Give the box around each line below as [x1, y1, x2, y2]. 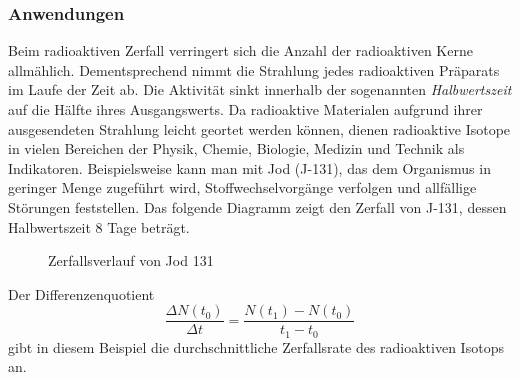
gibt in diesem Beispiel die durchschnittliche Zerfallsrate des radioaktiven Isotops [8, 336, 504, 357]
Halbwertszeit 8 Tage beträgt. [8, 216, 190, 237]
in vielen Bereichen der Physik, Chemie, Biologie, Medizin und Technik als [8, 138, 465, 159]
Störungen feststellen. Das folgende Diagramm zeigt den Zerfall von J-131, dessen [8, 196, 507, 217]
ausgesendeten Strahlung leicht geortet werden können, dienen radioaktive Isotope [8, 118, 511, 139]
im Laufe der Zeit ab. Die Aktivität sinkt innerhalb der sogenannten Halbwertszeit [8, 79, 512, 100]
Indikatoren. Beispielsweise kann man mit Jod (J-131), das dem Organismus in [8, 157, 491, 178]
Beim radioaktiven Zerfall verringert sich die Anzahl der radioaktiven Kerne [8, 40, 473, 61]
